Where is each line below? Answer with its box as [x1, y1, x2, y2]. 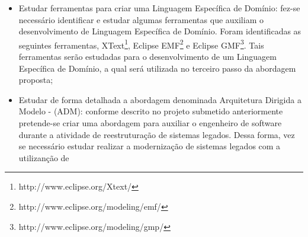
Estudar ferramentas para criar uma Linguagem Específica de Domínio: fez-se [18, 2, 300, 14]
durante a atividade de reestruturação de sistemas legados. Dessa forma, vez [18, 128, 295, 140]
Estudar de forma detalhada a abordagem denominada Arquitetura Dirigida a [18, 93, 301, 105]
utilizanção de [18, 151, 69, 164]
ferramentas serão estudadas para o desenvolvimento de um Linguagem [18, 50, 277, 63]
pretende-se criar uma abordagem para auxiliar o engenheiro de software [18, 117, 282, 129]
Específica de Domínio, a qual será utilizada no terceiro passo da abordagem [18, 62, 296, 74]
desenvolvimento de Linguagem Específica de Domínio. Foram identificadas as [18, 25, 301, 37]
